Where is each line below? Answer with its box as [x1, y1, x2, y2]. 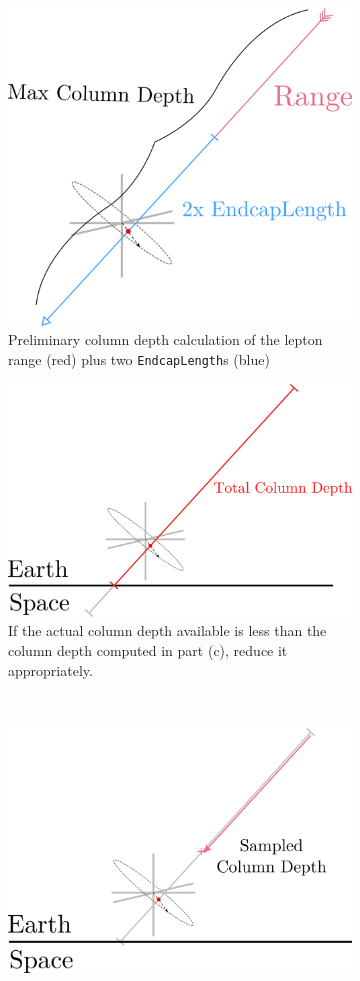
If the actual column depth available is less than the [8, 620, 327, 641]
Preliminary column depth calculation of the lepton [8, 329, 323, 350]
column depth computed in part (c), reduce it [8, 639, 288, 660]
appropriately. [8, 659, 93, 680]
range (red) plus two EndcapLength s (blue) [8, 348, 270, 369]
